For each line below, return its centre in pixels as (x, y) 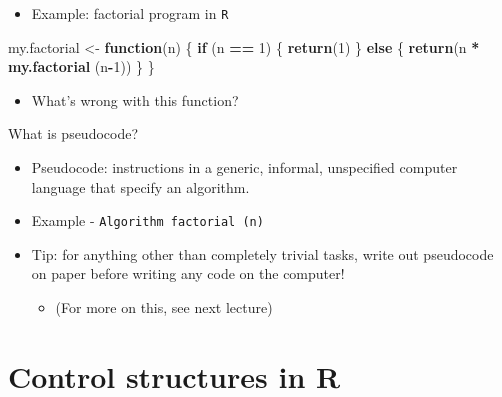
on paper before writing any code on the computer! (188, 273)
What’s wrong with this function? (135, 99)
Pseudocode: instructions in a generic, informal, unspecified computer (244, 167)
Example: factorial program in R (130, 13)
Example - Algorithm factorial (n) (147, 220)
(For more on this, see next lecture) (164, 307)
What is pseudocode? (73, 133)
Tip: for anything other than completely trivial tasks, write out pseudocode (262, 253)
